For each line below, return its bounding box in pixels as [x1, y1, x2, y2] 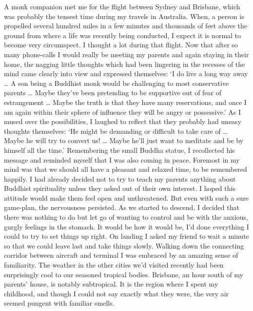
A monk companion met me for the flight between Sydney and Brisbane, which [4, 1, 240, 11]
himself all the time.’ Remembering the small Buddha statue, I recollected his [4, 145, 235, 155]
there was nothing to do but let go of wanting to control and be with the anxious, [4, 212, 248, 222]
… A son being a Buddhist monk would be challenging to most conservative [4, 78, 229, 88]
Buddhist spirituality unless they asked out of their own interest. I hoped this [4, 183, 235, 193]
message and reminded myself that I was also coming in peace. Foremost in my [4, 154, 240, 165]
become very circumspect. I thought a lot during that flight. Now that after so [4, 40, 238, 50]
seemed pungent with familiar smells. [4, 298, 115, 308]
